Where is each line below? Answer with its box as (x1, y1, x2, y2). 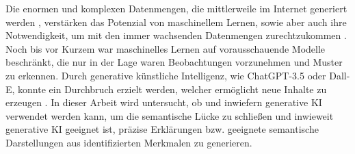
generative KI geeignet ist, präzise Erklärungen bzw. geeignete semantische (5, 122, 319, 136)
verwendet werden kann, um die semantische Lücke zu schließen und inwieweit (5, 108, 334, 123)
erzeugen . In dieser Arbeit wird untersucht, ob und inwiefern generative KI (5, 95, 322, 110)
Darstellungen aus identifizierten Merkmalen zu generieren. (5, 135, 252, 149)
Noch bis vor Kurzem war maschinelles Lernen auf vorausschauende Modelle (5, 41, 326, 55)
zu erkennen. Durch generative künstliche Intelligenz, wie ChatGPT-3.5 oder (5, 68, 326, 82)
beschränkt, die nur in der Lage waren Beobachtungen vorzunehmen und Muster (5, 55, 343, 69)
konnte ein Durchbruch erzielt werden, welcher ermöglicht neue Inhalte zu (18, 81, 327, 96)
